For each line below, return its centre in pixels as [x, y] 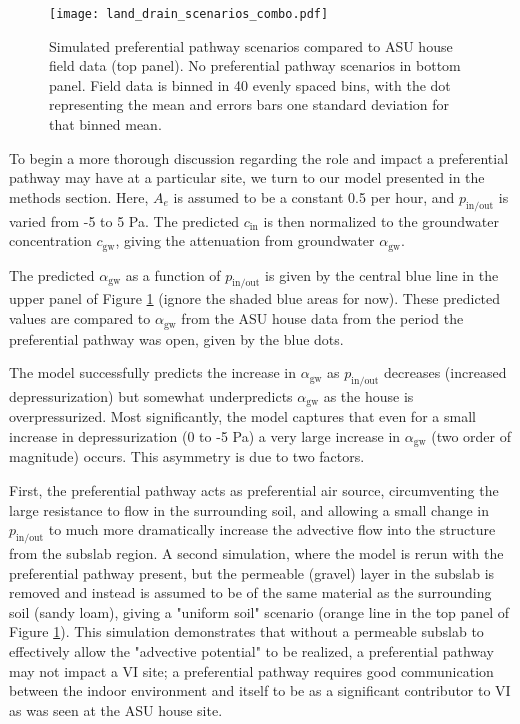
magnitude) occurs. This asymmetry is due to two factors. [187, 456]
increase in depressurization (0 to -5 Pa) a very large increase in [205, 435]
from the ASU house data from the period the [322, 318]
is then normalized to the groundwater [381, 220]
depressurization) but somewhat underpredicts [151, 395]
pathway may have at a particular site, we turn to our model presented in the [247, 177]
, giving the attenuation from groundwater [245, 240]
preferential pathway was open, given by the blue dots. [176, 338]
